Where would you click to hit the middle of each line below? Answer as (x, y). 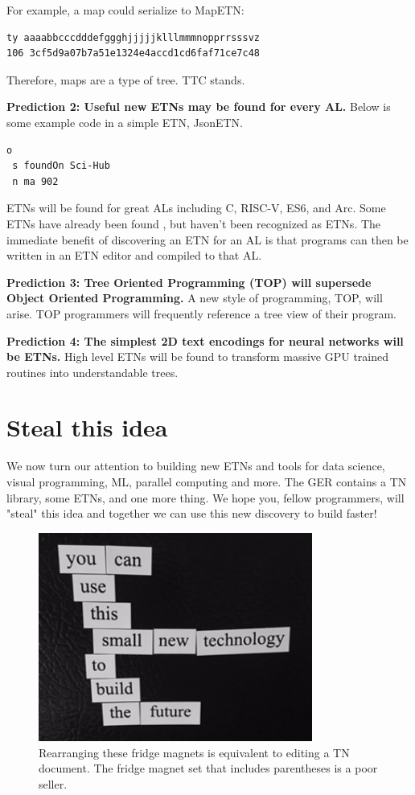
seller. (53, 783)
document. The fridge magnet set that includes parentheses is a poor (208, 768)
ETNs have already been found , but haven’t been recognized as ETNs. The (194, 223)
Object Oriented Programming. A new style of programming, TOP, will (195, 298)
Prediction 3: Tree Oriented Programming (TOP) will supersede (189, 282)
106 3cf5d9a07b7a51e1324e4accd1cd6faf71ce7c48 (133, 53)
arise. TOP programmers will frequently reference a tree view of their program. (201, 313)
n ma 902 (35, 181)
